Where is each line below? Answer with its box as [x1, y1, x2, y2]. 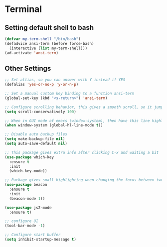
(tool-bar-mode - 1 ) [4, 223, 45, 229]
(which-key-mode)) [9, 168, 48, 174]
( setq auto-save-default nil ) [4, 141, 68, 146]
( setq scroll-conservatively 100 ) [4, 109, 77, 114]
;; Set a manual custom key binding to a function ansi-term [4, 91, 135, 96]
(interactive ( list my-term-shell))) [9, 46, 88, 51]
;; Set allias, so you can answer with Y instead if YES [4, 77, 126, 83]
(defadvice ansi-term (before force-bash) [4, 41, 94, 46]
